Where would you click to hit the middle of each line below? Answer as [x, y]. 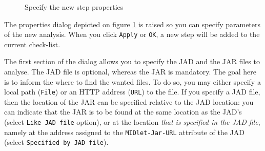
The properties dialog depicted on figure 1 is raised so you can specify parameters [132, 24]
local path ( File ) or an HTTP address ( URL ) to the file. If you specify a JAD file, [132, 92]
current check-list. [32, 44]
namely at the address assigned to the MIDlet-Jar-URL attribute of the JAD [124, 132]
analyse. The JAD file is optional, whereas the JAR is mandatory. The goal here [130, 72]
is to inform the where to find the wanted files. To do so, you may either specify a [132, 81]
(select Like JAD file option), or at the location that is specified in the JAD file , [132, 122]
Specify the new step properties [74, 7]
